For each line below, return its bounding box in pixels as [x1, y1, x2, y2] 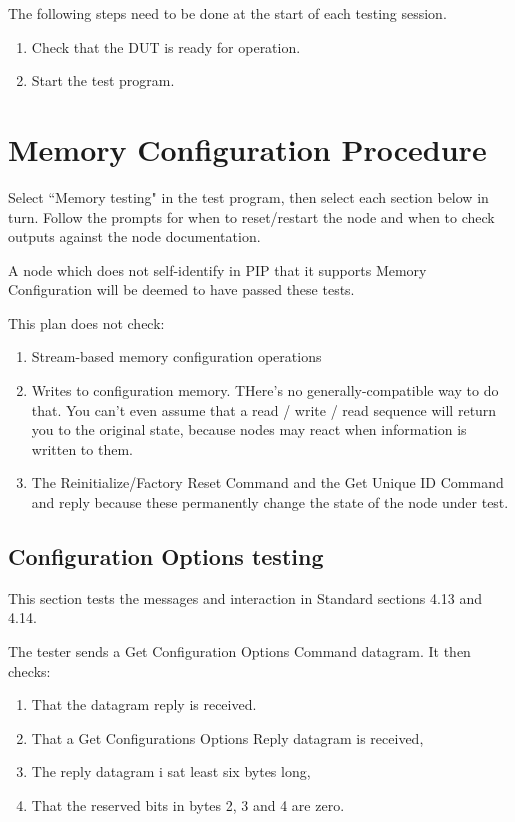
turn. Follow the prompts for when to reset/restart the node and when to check [8, 206, 495, 227]
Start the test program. [31, 70, 175, 91]
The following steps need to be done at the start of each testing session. [8, 3, 447, 23]
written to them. [31, 438, 133, 459]
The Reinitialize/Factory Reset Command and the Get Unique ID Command [31, 472, 504, 493]
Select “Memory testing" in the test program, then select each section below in [8, 186, 489, 207]
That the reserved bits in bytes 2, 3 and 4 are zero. [31, 794, 345, 815]
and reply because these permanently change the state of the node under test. [31, 492, 509, 513]
